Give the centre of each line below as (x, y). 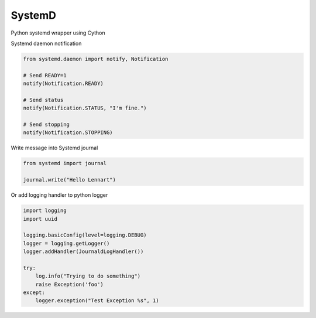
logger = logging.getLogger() (66, 243)
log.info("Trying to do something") (88, 276)
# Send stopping (47, 125)
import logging (45, 211)
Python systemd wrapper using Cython (58, 33)
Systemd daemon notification (46, 43)
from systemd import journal (65, 163)
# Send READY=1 (45, 75)
